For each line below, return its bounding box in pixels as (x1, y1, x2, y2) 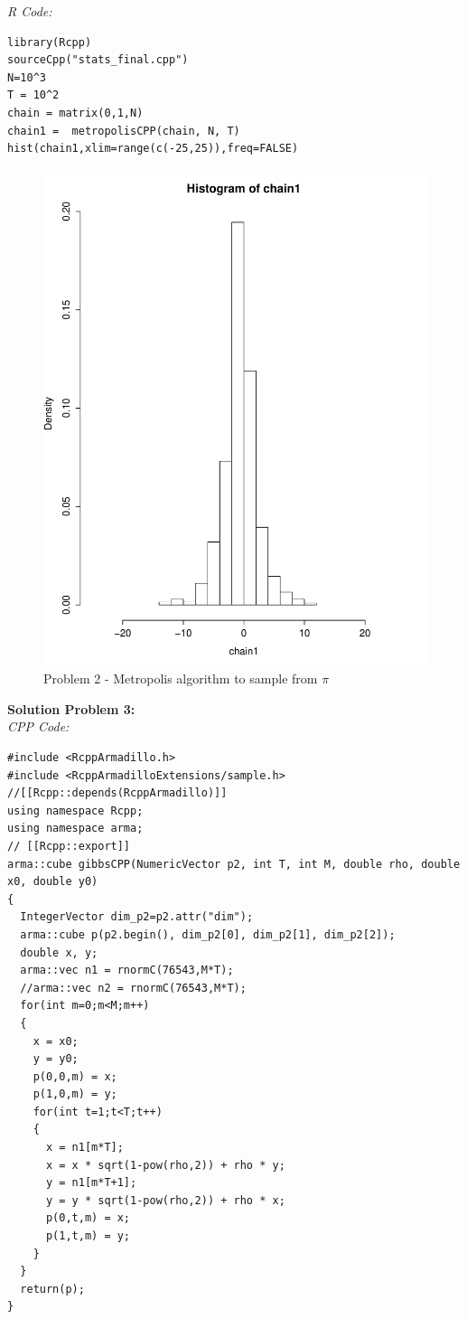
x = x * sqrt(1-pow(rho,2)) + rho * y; (45, 1158, 285, 1172)
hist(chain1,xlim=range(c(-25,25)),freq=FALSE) (7, 142, 299, 155)
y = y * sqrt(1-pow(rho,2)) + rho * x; (45, 1193, 285, 1207)
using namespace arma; (7, 822, 144, 835)
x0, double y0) (7, 875, 98, 889)
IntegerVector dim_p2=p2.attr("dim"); (20, 910, 254, 924)
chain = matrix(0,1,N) (7, 106, 144, 119)
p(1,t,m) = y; (45, 1229, 131, 1243)
